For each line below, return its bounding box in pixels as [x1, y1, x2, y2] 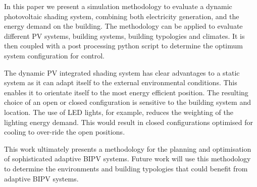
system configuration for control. [4, 50, 105, 60]
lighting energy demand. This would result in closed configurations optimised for [4, 116, 253, 127]
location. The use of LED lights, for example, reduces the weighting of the [4, 106, 233, 117]
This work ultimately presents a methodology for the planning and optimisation [4, 143, 251, 154]
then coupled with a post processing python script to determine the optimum [4, 40, 243, 51]
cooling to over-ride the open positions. [4, 127, 125, 137]
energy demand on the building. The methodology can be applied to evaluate [4, 21, 243, 31]
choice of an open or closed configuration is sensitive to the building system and [4, 97, 251, 107]
